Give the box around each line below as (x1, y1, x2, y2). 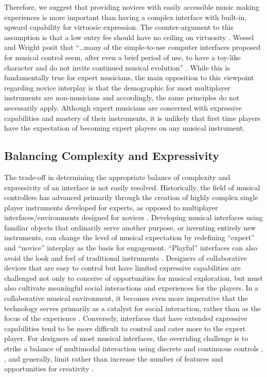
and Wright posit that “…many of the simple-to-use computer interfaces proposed (4, 42, 260, 52)
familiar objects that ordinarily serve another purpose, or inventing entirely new (4, 222, 256, 232)
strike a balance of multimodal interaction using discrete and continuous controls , (4, 343, 263, 354)
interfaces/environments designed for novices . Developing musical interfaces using (4, 212, 263, 223)
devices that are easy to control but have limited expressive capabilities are (4, 262, 241, 273)
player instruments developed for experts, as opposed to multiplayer (4, 202, 218, 212)
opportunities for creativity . (4, 363, 94, 374)
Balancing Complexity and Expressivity (4, 148, 219, 164)
